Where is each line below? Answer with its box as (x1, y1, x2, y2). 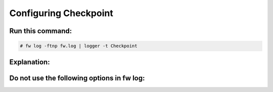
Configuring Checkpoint (9, 8, 113, 19)
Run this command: (9, 27, 72, 35)
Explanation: (9, 58, 50, 66)
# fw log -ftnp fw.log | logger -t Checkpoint (20, 43, 138, 49)
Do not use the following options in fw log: (9, 73, 145, 82)
